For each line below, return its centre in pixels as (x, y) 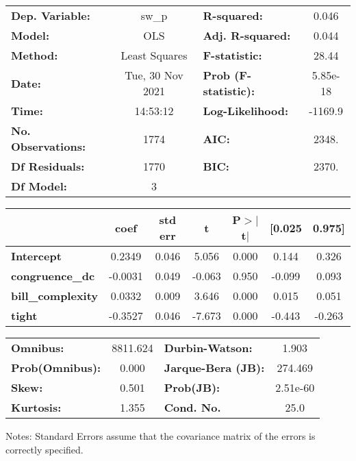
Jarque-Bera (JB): (214, 367)
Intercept (36, 256)
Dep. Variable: (51, 15)
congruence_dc (53, 276)
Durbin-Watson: (208, 348)
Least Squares (154, 55)
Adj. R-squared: (247, 35)
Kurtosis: (36, 407)
